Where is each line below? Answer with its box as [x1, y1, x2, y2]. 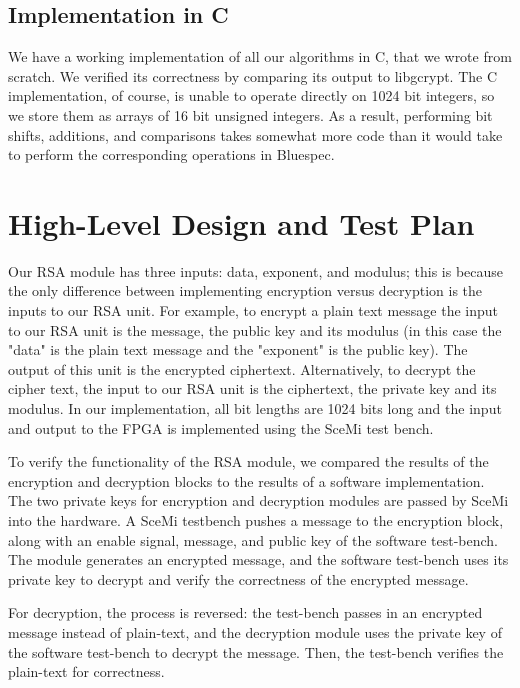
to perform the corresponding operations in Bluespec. [8, 144, 335, 165]
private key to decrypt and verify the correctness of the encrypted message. [8, 568, 469, 589]
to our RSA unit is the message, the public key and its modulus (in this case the [8, 319, 502, 340]
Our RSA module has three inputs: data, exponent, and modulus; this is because [8, 260, 504, 281]
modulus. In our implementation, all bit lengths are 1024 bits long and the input [8, 398, 502, 419]
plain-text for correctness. [8, 661, 165, 682]
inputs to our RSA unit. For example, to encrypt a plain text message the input [8, 300, 498, 321]
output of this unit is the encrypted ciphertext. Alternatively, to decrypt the [8, 358, 476, 379]
